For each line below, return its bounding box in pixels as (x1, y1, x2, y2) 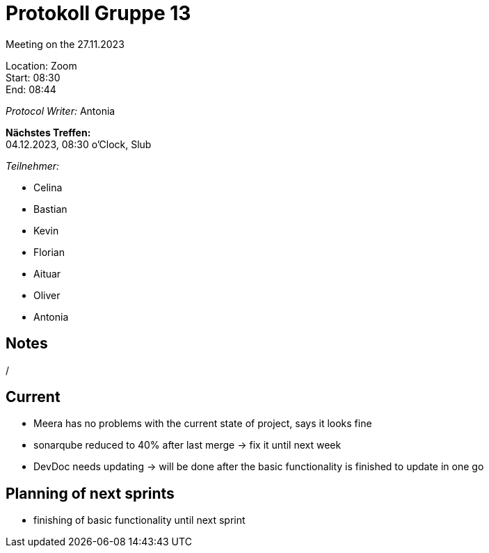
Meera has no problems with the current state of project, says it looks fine (33, 417, 372, 430)
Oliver (33, 289, 61, 301)
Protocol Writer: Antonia (6, 104, 115, 117)
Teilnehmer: (6, 159, 60, 172)
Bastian (33, 202, 67, 215)
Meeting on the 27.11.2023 (6, 38, 125, 50)
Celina (33, 181, 63, 193)
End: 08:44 (6, 83, 56, 95)
